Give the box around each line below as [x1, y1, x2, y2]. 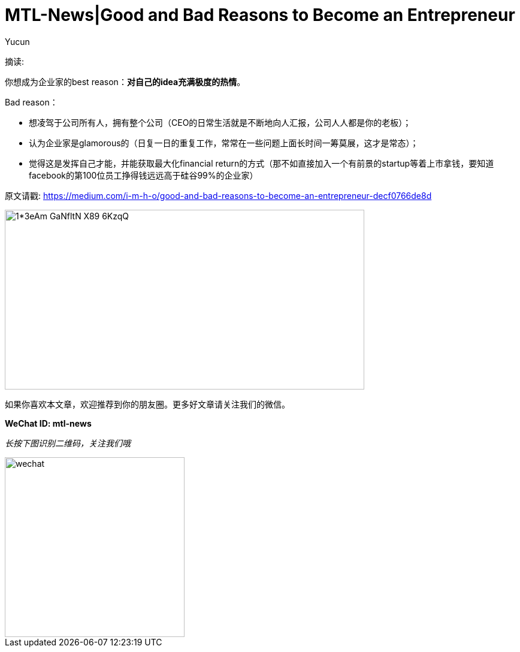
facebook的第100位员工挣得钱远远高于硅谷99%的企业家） [29, 170, 258, 180]
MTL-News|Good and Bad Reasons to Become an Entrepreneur [5, 5, 515, 25]
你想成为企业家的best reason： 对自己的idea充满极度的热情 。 [5, 76, 246, 87]
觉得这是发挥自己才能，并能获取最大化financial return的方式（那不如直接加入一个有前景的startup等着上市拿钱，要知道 [29, 158, 494, 168]
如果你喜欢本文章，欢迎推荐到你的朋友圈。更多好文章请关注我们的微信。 [5, 399, 290, 409]
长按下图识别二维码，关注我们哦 [5, 437, 131, 448]
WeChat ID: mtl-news [5, 418, 92, 428]
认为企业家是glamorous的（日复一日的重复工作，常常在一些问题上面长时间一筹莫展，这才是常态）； [29, 137, 419, 148]
